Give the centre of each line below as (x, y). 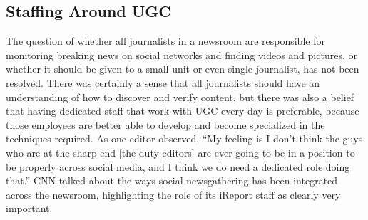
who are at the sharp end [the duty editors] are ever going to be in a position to (180, 152)
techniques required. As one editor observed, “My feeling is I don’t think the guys (184, 138)
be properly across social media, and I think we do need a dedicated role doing (178, 166)
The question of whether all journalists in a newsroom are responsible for (165, 41)
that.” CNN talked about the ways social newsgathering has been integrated (172, 180)
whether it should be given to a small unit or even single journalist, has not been (183, 69)
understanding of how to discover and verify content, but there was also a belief (180, 96)
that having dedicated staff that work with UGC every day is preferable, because (183, 111)
